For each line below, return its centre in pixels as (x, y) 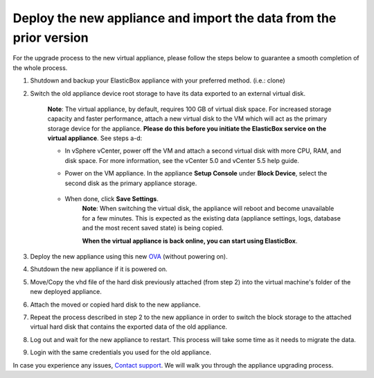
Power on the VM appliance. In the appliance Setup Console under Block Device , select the (196, 173)
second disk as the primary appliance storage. (131, 183)
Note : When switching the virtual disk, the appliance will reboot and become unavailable (208, 209)
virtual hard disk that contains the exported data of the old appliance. (129, 327)
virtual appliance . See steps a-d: (95, 138)
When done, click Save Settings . (112, 199)
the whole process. (40, 68)
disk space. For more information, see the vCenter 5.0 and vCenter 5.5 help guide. (182, 160)
